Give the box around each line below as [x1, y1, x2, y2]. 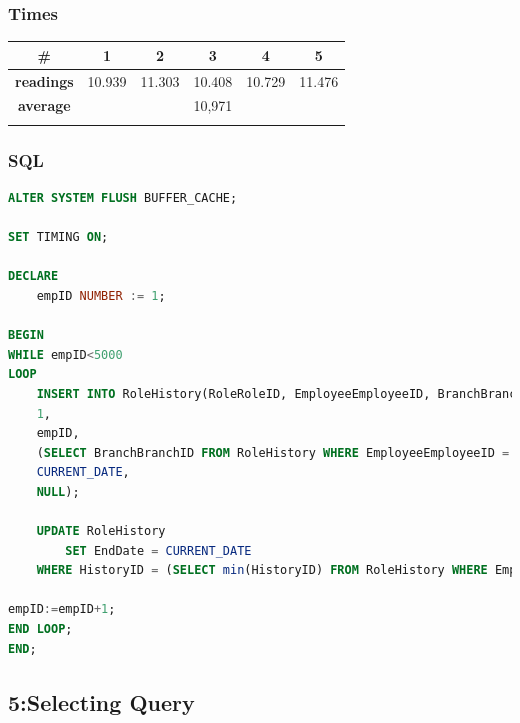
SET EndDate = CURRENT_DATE [65, 543, 252, 558]
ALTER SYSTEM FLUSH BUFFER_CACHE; [8, 190, 238, 205]
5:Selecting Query [8, 686, 195, 717]
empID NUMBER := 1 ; [36, 288, 166, 303]
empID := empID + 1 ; [8, 602, 116, 617]
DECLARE [8, 269, 59, 284]
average [17, 95, 71, 116]
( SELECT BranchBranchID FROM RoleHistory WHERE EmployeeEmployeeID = [36, 445, 510, 460]
